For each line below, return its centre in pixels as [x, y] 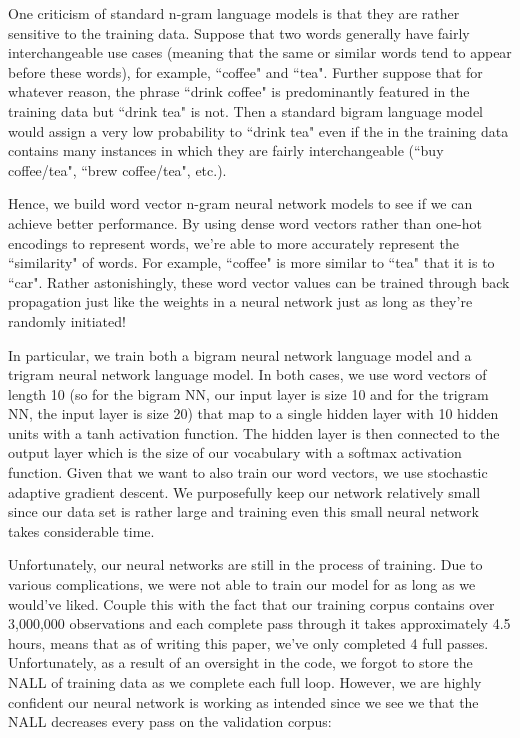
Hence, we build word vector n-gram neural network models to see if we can [240, 203]
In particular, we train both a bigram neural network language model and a [240, 354]
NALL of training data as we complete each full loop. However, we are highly [245, 682]
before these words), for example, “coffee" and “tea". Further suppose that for [245, 71]
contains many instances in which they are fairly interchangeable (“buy [226, 150]
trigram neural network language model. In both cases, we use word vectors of [247, 374]
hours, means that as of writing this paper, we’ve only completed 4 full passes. [248, 642]
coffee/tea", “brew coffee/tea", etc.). [117, 169]
